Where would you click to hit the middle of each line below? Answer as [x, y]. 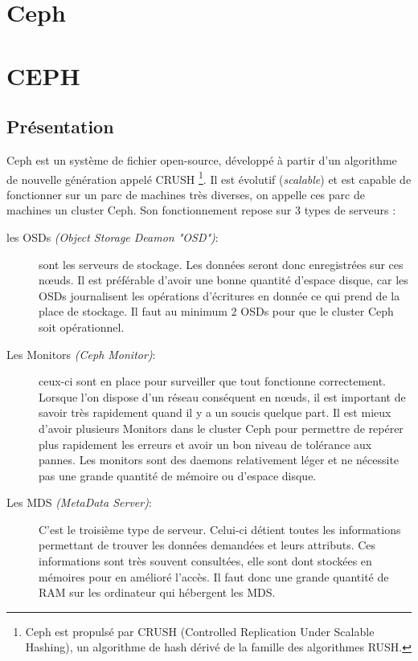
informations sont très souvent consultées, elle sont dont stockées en [205, 561]
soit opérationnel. [82, 326]
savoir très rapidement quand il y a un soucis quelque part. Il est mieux [215, 412]
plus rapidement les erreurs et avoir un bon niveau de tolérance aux [205, 444]
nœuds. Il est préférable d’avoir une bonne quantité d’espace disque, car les [223, 280]
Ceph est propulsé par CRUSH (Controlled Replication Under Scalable [200, 631]
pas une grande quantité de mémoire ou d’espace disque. [178, 475]
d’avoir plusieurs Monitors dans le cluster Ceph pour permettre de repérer [221, 428]
